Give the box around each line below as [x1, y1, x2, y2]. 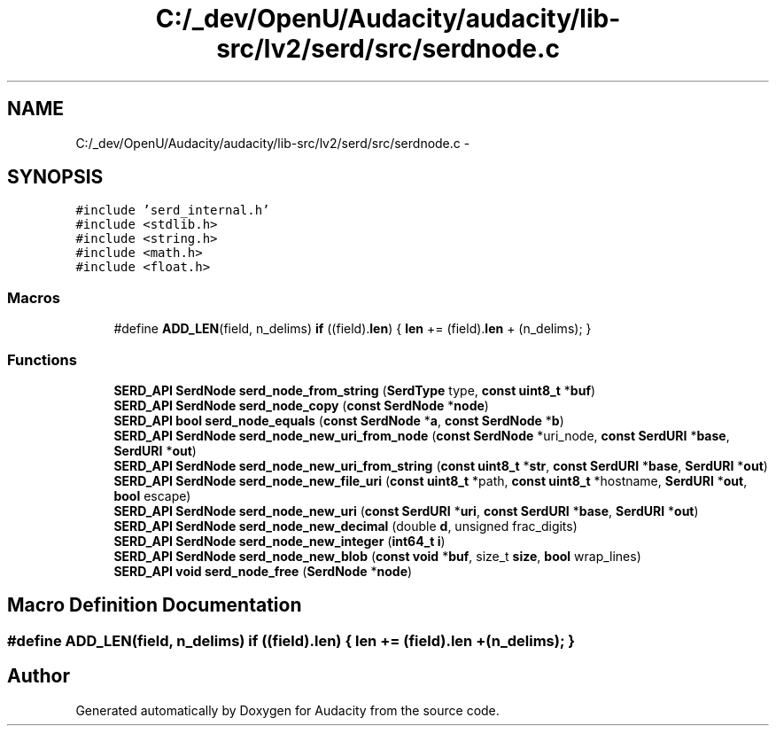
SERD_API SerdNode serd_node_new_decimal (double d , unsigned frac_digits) [113, 518, 578, 534]
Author [7, 665, 70, 688]
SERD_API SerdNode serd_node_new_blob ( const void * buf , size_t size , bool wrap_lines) [113, 548, 641, 564]
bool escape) [113, 487, 191, 503]
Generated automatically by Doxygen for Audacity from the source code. [75, 702, 500, 718]
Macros [7, 288, 60, 307]
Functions [7, 350, 77, 369]
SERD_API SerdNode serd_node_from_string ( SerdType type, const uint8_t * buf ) [113, 382, 596, 398]
